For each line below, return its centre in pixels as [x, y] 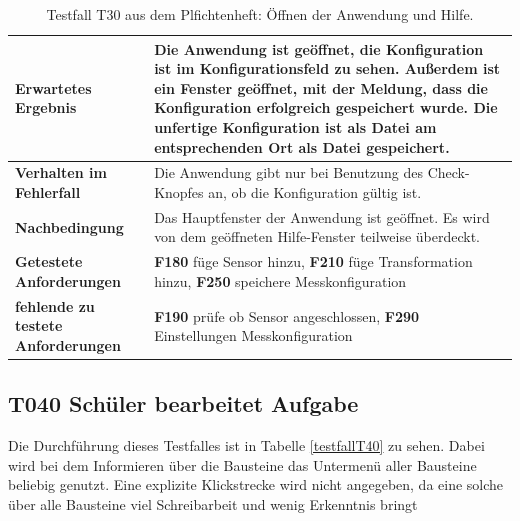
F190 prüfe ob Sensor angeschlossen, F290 [287, 315]
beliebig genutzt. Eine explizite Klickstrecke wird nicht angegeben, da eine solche [256, 484]
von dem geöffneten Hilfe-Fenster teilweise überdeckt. [317, 236]
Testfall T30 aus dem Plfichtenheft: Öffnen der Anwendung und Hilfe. [260, 14]
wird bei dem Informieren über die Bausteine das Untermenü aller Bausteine [242, 464]
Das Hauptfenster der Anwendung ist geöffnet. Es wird [322, 216]
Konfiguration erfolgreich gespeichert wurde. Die [326, 107]
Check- [448, 172]
